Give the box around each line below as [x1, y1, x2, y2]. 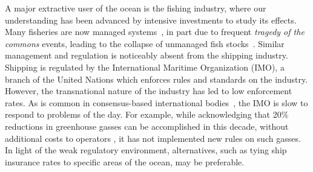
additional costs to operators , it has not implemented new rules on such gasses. [5, 132, 301, 144]
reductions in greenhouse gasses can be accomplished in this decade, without [5, 119, 289, 132]
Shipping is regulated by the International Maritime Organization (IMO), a [5, 60, 285, 73]
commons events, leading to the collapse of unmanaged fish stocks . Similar [5, 37, 285, 49]
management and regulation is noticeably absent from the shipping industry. [5, 49, 288, 62]
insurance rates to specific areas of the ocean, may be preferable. [5, 155, 245, 168]
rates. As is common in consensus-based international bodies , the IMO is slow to [5, 96, 308, 109]
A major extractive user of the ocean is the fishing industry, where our [5, 2, 266, 14]
